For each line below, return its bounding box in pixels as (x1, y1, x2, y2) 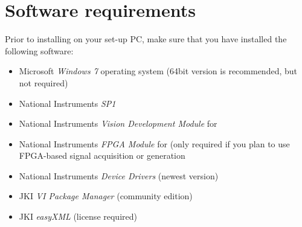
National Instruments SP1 (19, 97, 116, 109)
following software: (5, 44, 74, 57)
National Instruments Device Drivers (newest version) (19, 169, 219, 182)
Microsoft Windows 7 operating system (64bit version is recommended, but (19, 65, 297, 77)
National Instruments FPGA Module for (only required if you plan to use (19, 137, 290, 150)
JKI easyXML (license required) (19, 210, 137, 223)
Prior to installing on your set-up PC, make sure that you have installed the (5, 33, 287, 45)
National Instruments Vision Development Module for (19, 117, 217, 130)
